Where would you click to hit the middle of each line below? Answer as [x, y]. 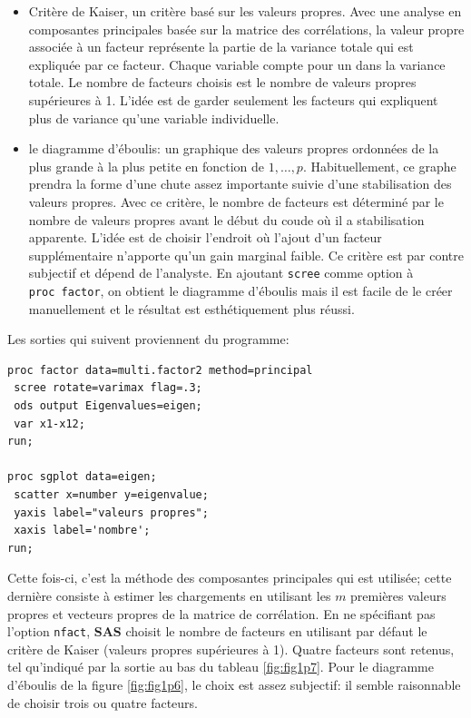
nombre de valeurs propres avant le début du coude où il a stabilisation [226, 219]
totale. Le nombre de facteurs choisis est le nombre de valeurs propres [222, 82]
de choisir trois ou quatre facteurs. [103, 702]
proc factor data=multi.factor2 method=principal [160, 370]
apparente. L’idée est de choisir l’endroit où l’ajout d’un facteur [205, 237]
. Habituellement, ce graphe [379, 166]
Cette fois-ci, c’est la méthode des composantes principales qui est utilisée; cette [230, 578]
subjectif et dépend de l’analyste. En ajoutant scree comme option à [221, 273]
